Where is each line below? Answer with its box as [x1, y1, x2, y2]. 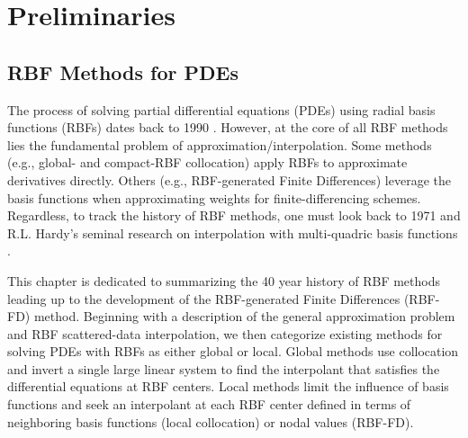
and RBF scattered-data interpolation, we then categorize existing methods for [7, 324, 443, 343]
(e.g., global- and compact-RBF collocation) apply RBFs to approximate [7, 153, 408, 172]
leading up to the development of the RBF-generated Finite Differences [7, 289, 400, 308]
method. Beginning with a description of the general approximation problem [33, 307, 455, 326]
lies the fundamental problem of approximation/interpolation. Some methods [7, 135, 432, 154]
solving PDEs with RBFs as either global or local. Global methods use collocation [7, 342, 459, 361]
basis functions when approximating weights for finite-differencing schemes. [7, 188, 421, 207]
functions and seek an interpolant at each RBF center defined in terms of [7, 395, 411, 414]
